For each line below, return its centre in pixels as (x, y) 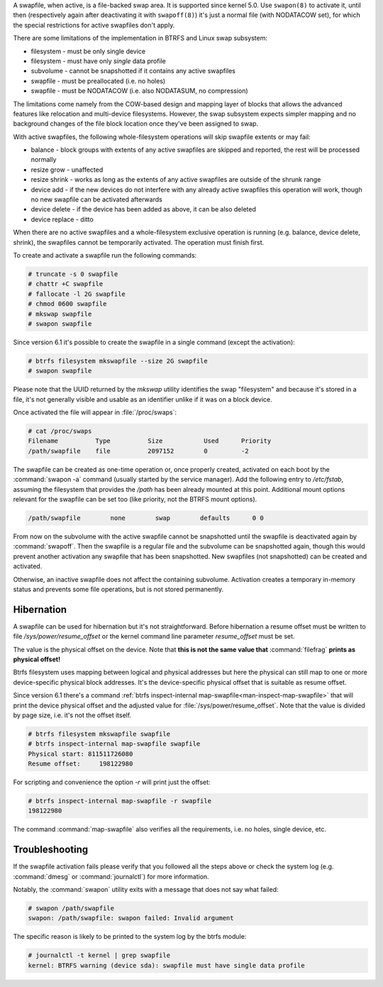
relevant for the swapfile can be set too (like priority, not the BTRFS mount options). (135, 499)
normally (44, 160)
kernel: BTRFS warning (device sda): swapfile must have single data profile (166, 965)
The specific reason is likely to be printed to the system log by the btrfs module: (130, 937)
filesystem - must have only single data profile (99, 61)
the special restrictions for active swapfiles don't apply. (94, 25)
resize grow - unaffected (67, 170)
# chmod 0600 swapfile (67, 304)
